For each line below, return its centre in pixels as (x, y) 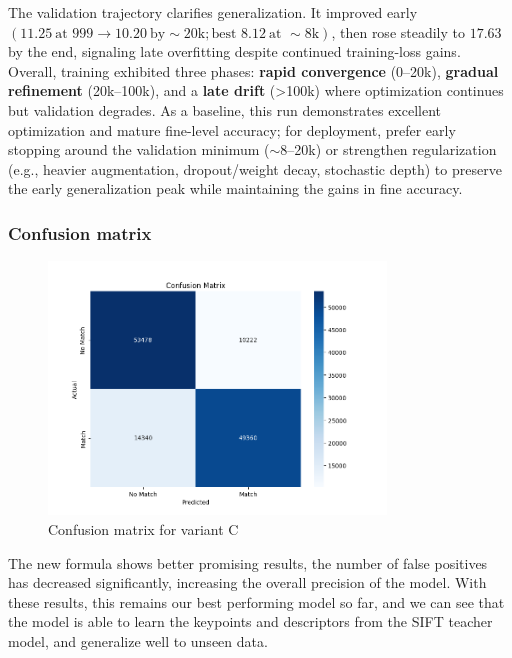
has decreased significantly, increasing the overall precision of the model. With (247, 582)
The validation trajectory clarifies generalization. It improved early (213, 12)
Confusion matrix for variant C (143, 529)
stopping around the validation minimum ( (139, 149)
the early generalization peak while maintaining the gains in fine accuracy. (235, 188)
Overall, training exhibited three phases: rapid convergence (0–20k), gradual (253, 70)
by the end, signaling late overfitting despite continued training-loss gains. (234, 51)
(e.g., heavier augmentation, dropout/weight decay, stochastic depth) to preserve (255, 168)
